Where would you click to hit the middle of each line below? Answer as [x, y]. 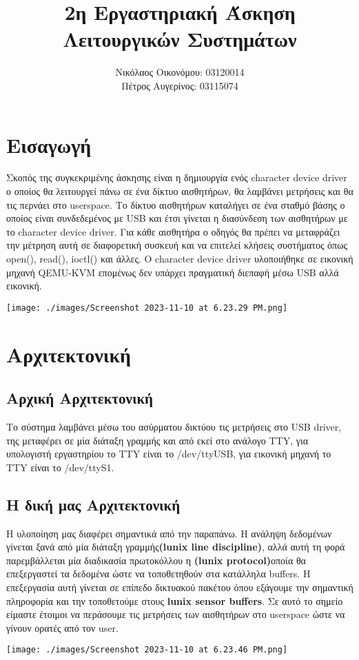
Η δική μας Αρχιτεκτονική [93, 504]
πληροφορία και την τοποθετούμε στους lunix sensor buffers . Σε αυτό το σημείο [175, 600]
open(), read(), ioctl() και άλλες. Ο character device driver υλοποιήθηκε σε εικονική [180, 258]
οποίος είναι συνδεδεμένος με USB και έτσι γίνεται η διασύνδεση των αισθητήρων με [177, 218]
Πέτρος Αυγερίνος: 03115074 [180, 85]
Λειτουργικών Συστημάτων [180, 39]
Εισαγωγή [49, 144]
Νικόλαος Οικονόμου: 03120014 [180, 72]
